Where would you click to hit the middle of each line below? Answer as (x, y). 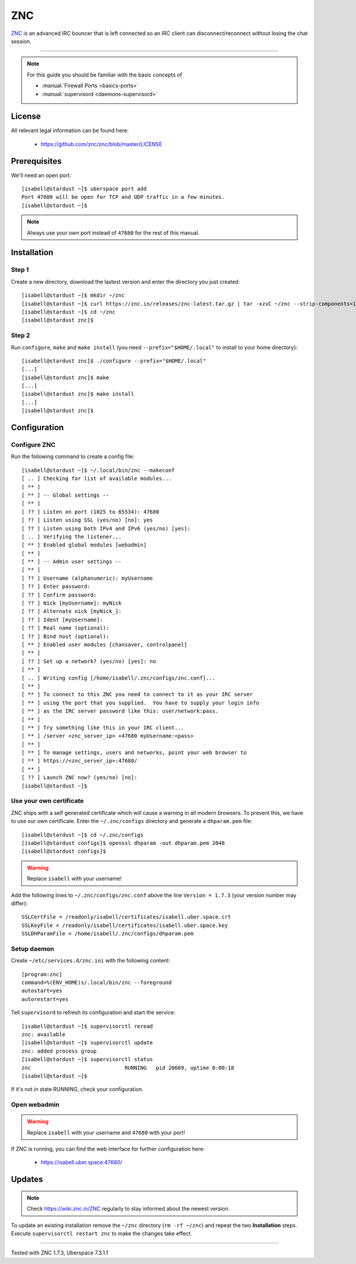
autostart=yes (42, 991)
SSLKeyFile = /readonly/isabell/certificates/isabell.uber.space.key (125, 925)
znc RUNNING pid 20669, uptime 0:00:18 (128, 1068)
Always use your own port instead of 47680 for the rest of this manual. (113, 233)
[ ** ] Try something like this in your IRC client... (103, 728)
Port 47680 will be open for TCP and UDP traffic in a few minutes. (123, 197)
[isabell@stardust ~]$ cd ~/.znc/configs (82, 835)
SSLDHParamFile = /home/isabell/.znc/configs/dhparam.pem (108, 934)
